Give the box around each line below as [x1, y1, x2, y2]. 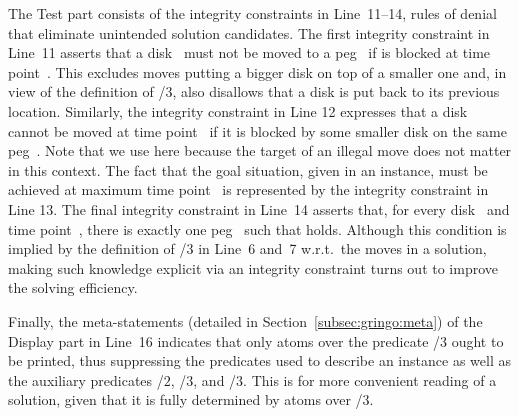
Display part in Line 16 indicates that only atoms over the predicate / [8, 330, 441, 351]
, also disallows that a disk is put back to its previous [172, 81, 500, 102]
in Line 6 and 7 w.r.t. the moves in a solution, [198, 238, 487, 259]
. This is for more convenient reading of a [243, 369, 497, 390]
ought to [451, 330, 504, 351]
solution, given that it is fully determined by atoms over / [8, 389, 363, 410]
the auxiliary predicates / [8, 369, 164, 390]
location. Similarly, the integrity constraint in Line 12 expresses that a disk [8, 100, 468, 121]
